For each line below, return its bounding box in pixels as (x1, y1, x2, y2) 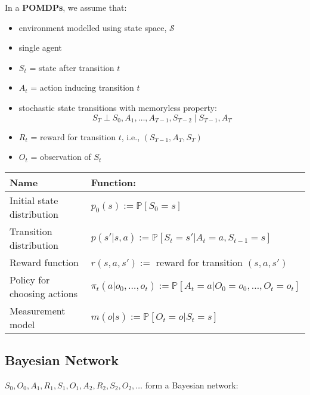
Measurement (10, 303, 66, 317)
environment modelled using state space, (18, 21, 167, 33)
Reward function (10, 255, 79, 269)
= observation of (30, 150, 91, 163)
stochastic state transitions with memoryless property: (18, 101, 217, 113)
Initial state (10, 193, 58, 207)
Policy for (10, 272, 50, 286)
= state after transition (29, 61, 114, 73)
